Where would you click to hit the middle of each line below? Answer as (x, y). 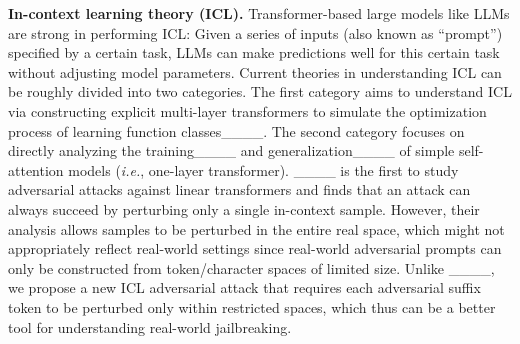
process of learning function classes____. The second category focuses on (236, 130)
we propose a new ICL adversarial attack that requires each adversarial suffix (244, 287)
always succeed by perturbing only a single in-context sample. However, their (244, 208)
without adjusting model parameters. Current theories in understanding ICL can (255, 71)
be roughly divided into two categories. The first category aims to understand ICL (260, 91)
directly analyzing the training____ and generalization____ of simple (231, 150)
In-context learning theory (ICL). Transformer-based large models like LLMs (259, 13)
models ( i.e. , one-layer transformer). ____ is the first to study (263, 169)
